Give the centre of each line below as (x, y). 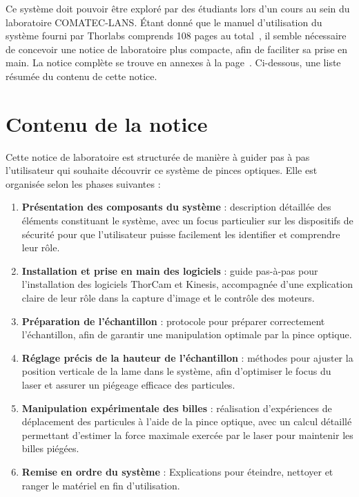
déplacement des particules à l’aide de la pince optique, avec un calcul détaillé (187, 421)
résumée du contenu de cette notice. (81, 76)
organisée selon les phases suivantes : (83, 183)
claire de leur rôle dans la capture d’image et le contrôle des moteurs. (168, 298)
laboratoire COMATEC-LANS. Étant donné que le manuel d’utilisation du (164, 22)
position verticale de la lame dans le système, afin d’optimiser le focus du (176, 371)
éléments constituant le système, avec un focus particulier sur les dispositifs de (187, 221)
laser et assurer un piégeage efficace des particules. (128, 384)
